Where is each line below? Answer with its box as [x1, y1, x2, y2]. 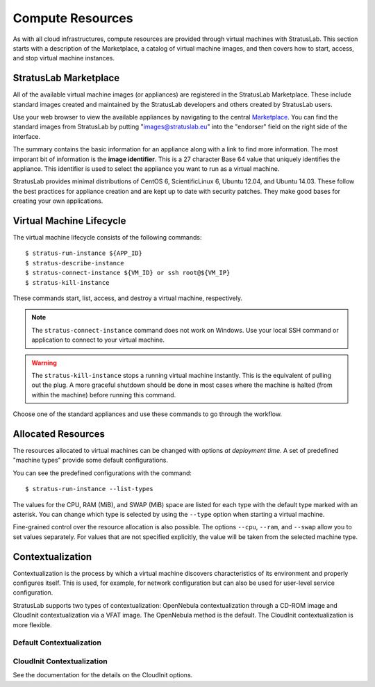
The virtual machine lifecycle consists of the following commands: [12, 233, 202, 242]
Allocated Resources [12, 428, 106, 440]
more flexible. [12, 620, 52, 629]
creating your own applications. [12, 197, 103, 205]
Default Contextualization [12, 638, 102, 647]
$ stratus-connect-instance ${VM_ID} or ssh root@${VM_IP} [25, 269, 231, 277]
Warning [31, 358, 57, 367]
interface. [12, 132, 41, 140]
